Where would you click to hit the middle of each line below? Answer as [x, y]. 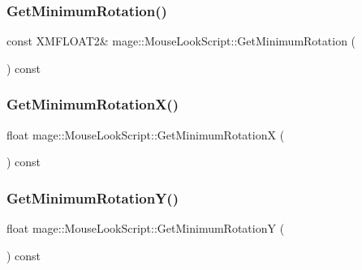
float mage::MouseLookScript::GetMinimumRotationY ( [146, 228]
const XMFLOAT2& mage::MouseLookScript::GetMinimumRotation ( [181, 41]
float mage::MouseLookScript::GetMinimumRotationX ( [146, 134]
